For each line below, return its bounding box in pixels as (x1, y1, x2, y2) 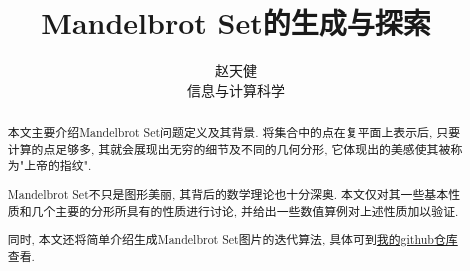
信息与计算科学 (187, 79, 285, 100)
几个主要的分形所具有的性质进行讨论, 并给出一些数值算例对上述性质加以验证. (31, 202, 459, 219)
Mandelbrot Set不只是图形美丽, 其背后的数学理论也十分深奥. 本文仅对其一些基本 (7, 185, 449, 202)
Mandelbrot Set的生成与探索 (41, 2, 431, 43)
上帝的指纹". (24, 157, 92, 174)
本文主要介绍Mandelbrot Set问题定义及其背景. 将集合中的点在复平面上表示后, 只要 (7, 124, 461, 141)
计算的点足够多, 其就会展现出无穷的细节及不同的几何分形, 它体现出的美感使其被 (7, 140, 451, 157)
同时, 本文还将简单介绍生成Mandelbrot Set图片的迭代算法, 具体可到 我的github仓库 (7, 231, 458, 248)
